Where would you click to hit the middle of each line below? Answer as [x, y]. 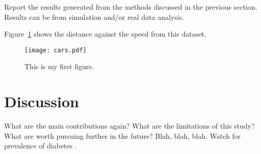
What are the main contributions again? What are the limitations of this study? [129, 126]
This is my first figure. [59, 66]
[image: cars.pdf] [56, 50]
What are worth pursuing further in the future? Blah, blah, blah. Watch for [123, 135]
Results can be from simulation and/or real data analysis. [94, 17]
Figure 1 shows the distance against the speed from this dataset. [105, 34]
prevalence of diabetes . [41, 146]
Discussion [42, 101]
